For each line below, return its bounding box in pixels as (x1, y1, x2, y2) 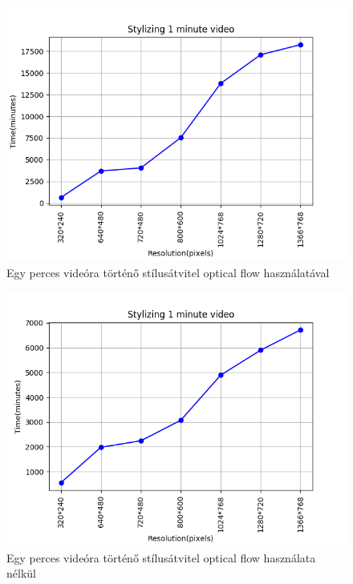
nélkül (6, 565, 36, 582)
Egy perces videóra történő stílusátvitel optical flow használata (6, 549, 316, 566)
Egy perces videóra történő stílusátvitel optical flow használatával (6, 264, 330, 280)
